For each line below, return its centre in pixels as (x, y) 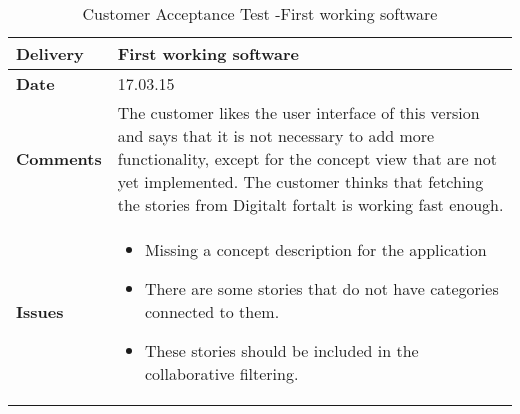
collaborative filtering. (221, 373)
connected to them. (212, 311)
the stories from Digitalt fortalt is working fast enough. (310, 204)
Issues (40, 311)
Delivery (50, 53)
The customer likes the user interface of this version (298, 112)
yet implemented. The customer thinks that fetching (300, 181)
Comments (59, 158)
